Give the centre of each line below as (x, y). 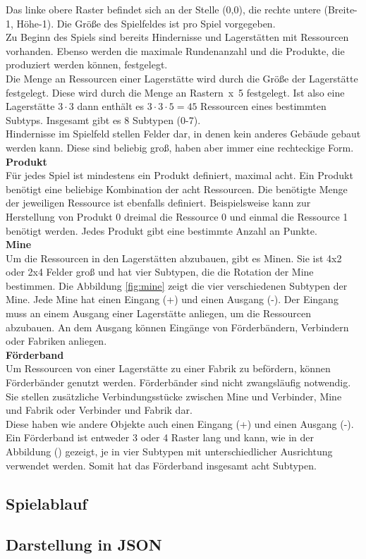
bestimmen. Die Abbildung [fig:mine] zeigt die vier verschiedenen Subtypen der (177, 285)
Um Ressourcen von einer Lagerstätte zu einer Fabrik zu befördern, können (168, 368)
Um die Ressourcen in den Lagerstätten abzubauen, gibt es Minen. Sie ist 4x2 (174, 258)
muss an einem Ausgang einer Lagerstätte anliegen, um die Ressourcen (158, 313)
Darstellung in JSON (84, 545)
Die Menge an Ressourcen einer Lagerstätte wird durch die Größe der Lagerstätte (182, 78)
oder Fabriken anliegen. (56, 341)
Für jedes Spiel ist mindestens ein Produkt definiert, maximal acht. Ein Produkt (179, 175)
